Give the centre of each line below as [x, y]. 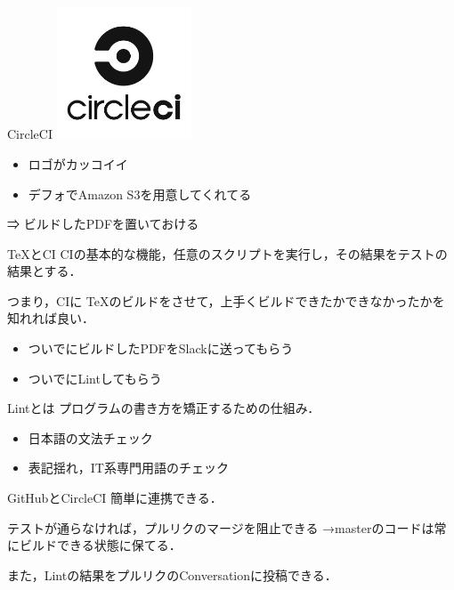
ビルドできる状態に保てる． [100, 545]
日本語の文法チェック [90, 437]
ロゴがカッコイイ [78, 163]
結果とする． [45, 271]
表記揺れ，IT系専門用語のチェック [128, 468]
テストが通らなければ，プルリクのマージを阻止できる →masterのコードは [221, 527]
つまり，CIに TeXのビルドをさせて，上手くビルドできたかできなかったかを [226, 300]
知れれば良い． [51, 318]
